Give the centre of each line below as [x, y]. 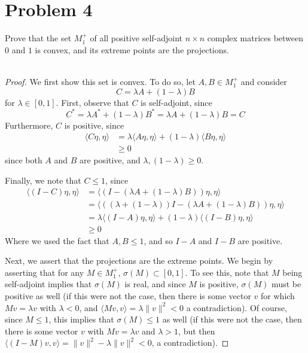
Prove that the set [38, 38]
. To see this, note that [227, 272]
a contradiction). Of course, [237, 307]
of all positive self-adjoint [136, 38]
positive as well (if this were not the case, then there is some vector [128, 295]
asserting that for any [45, 272]
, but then [197, 331]
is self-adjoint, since [176, 102]
